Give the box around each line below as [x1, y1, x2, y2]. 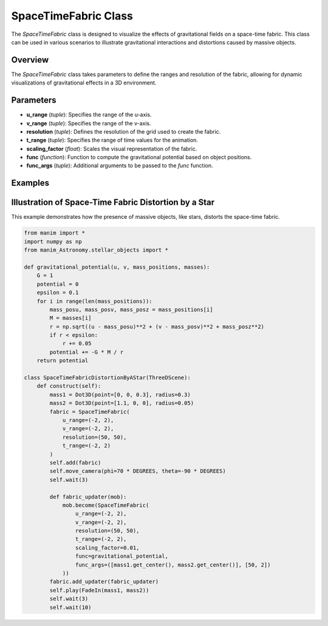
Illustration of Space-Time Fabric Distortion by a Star [11, 198, 215, 208]
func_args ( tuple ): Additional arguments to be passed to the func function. [26, 162, 213, 170]
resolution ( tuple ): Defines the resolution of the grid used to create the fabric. [26, 128, 221, 135]
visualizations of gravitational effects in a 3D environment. [11, 79, 157, 86]
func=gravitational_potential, [75, 553, 168, 560]
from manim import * [24, 230, 85, 236]
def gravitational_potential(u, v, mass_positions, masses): [24, 263, 210, 270]
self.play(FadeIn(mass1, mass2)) [49, 586, 149, 594]
